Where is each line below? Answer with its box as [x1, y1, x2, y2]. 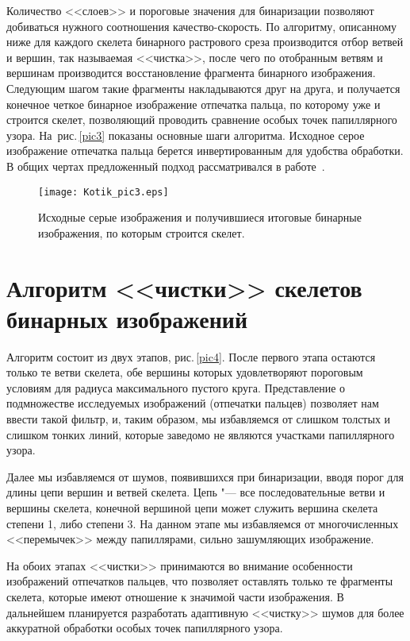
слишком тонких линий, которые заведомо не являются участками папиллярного [6, 426, 395, 442]
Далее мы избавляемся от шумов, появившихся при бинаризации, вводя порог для [6, 468, 404, 485]
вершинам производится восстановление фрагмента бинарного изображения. [6, 64, 376, 81]
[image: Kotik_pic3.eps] [38, 186, 169, 198]
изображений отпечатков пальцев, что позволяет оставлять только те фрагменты [6, 573, 393, 589]
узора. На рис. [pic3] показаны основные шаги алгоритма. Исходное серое [6, 126, 365, 143]
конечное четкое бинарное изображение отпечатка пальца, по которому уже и [6, 95, 381, 112]
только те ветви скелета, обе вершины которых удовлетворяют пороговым [6, 364, 363, 380]
